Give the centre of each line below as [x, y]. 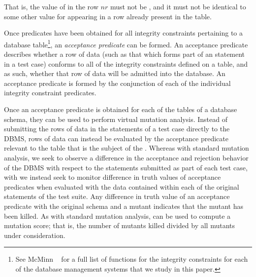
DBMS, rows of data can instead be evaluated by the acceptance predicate [116, 138]
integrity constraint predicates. [50, 93]
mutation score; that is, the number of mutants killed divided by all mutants [120, 225]
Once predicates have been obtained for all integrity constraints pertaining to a [124, 33]
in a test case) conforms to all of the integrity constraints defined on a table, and [126, 63]
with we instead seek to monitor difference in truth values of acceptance [112, 177]
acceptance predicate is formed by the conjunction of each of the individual [117, 83]
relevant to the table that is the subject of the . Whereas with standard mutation [127, 148]
